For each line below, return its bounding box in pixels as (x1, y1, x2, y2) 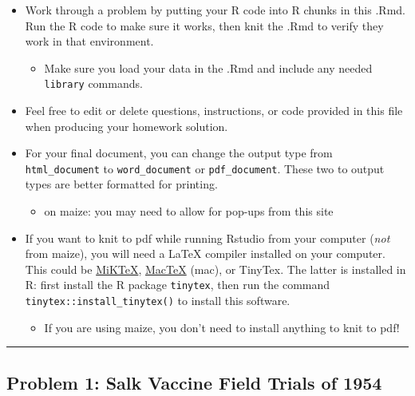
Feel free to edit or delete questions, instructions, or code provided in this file (25, 102, 403, 119)
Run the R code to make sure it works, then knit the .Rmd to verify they (25, 17, 384, 34)
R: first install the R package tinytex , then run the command (25, 276, 330, 293)
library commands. (44, 75, 143, 92)
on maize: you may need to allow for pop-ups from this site (44, 203, 334, 220)
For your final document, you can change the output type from (25, 145, 333, 161)
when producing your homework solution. (25, 117, 228, 134)
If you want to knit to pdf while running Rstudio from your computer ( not (25, 229, 390, 246)
